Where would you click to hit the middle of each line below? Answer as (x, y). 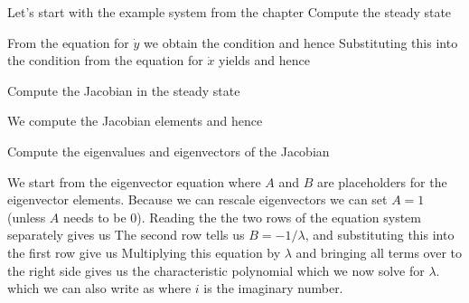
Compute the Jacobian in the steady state (124, 90)
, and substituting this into (380, 235)
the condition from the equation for (105, 60)
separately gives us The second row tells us (126, 235)
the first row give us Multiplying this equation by (144, 252)
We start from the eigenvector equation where (134, 181)
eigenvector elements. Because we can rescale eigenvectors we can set (197, 199)
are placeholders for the (382, 181)
